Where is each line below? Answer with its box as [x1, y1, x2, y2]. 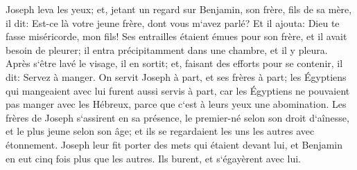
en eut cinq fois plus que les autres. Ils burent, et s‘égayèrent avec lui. [6, 151, 301, 165]
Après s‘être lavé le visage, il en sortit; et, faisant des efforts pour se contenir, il [6, 56, 343, 70]
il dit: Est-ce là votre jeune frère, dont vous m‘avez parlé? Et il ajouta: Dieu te [6, 15, 340, 30]
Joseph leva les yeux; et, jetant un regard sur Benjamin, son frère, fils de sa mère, [6, 2, 352, 16]
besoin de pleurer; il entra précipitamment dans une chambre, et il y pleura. [6, 42, 328, 57]
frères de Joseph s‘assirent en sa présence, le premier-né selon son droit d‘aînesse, [6, 110, 349, 124]
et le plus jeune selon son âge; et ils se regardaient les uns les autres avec [6, 124, 315, 138]
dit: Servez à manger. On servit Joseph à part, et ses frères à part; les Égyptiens [6, 69, 347, 84]
